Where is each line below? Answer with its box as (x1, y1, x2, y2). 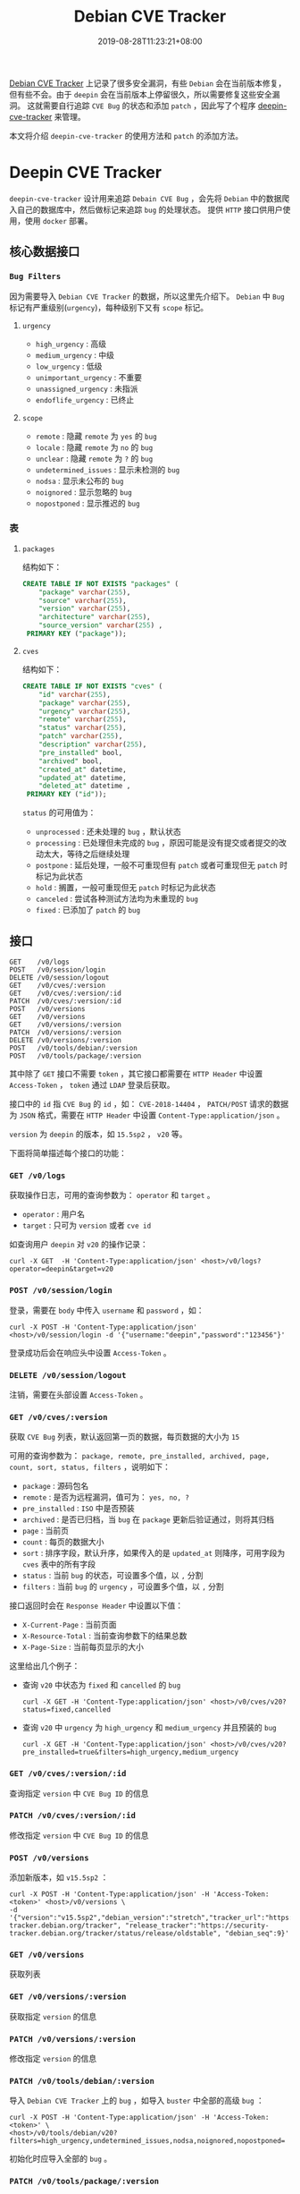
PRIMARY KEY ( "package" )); (26, 629, 127, 639)
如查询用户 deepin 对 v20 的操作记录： (9, 1239, 149, 1250)
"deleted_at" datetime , (38, 781, 131, 791)
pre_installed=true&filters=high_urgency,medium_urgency (21, 1748, 239, 1757)
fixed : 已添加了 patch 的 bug (35, 905, 141, 915)
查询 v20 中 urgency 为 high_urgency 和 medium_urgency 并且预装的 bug (21, 1722, 277, 1733)
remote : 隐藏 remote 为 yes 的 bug (35, 430, 158, 441)
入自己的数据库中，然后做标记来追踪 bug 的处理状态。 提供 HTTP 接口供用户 (9, 204, 283, 215)
